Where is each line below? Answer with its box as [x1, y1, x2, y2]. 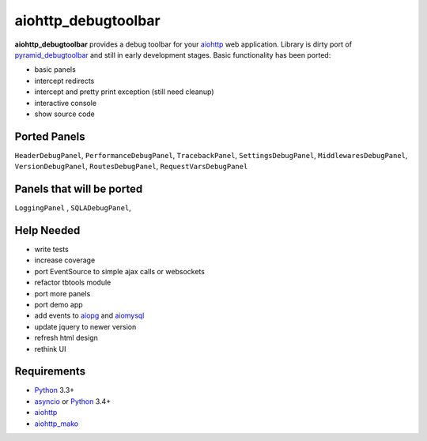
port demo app [34, 300, 83, 309]
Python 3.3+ [34, 386, 75, 395]
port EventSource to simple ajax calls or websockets [34, 266, 206, 276]
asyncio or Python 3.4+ [34, 396, 111, 406]
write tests [34, 245, 69, 254]
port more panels [34, 288, 91, 298]
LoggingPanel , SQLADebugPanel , [14, 203, 132, 213]
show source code [34, 109, 95, 119]
